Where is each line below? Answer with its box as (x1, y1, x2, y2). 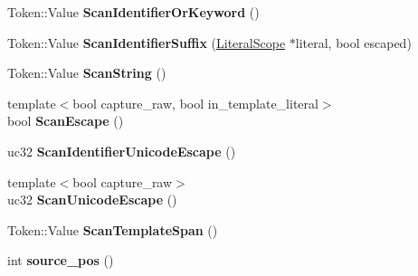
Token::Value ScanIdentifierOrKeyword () (7, 3, 260, 21)
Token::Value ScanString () (7, 63, 166, 82)
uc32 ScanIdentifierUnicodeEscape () (7, 141, 236, 160)
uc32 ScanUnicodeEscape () (7, 190, 177, 209)
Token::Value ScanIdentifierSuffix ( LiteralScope (7, 33, 286, 52)
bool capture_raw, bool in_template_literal (72, 93, 318, 112)
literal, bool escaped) (295, 33, 412, 52)
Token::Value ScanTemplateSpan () (7, 220, 218, 239)
